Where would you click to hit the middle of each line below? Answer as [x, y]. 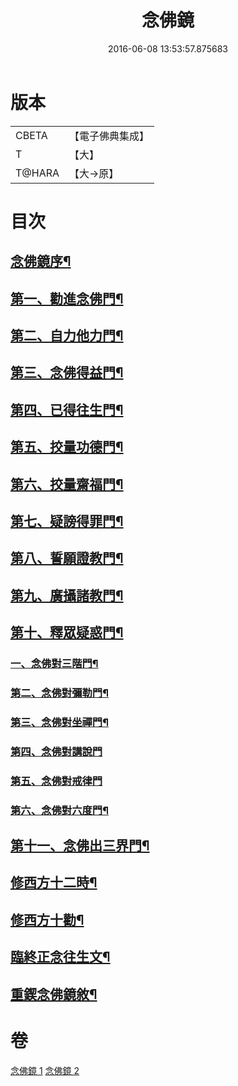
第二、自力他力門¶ [67, 336]
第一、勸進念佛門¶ [67, 298]
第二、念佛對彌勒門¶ [60, 693]
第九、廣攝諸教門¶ [67, 595]
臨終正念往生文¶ [60, 957]
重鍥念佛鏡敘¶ [54, 994]
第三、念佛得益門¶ [67, 372]
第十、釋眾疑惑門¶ [67, 632]
